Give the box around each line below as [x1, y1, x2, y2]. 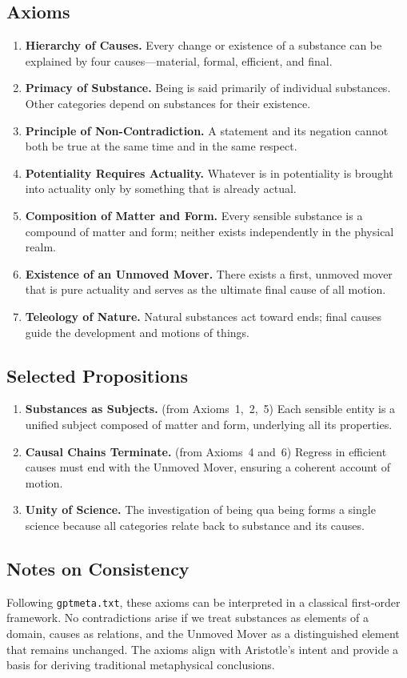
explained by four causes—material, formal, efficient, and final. [25, 52, 333, 69]
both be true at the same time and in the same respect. [25, 138, 297, 154]
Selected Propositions [6, 363, 188, 387]
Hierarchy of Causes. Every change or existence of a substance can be [25, 37, 382, 54]
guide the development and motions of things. [25, 323, 249, 340]
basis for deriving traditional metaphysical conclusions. [6, 656, 275, 673]
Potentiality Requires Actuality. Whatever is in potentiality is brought [25, 164, 393, 181]
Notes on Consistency [6, 556, 190, 580]
